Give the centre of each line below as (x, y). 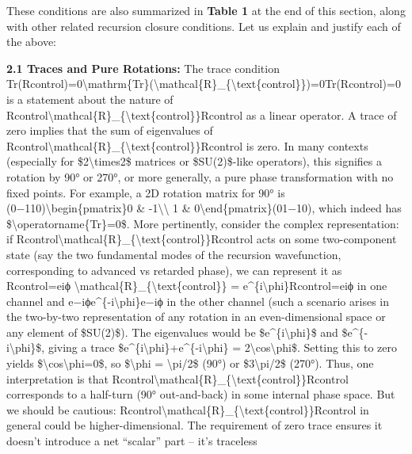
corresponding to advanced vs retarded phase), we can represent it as (174, 270)
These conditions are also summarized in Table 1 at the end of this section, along (206, 10)
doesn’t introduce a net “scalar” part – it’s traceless (132, 441)
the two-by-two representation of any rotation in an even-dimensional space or (196, 317)
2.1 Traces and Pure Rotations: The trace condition (143, 68)
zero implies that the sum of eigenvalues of (110, 130)
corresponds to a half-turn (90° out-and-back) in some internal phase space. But (201, 394)
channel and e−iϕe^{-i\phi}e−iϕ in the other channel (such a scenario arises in (198, 301)
